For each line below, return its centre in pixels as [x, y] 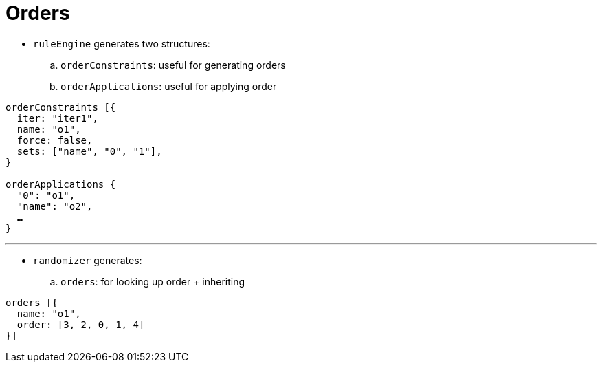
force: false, [55, 140]
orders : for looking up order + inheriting [153, 281]
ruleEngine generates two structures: [122, 43]
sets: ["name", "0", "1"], [89, 151]
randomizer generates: [88, 260]
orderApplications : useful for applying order [169, 86]
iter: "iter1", [57, 118]
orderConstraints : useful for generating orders [173, 65]
